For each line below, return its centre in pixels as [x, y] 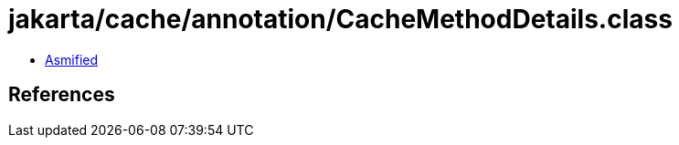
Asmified [72, 59]
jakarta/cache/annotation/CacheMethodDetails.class [340, 19]
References [62, 95]
